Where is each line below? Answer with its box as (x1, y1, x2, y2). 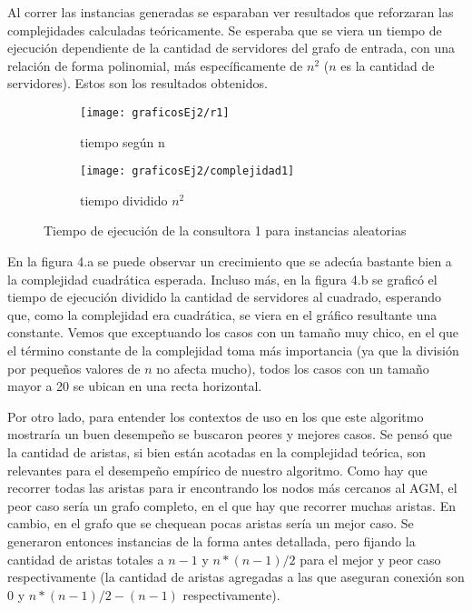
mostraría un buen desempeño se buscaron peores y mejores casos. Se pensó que (7, 425, 453, 444)
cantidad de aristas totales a (7, 549, 164, 568)
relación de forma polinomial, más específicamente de (7, 55, 303, 75)
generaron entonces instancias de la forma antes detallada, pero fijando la (7, 531, 416, 550)
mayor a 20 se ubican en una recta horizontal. (7, 376, 262, 396)
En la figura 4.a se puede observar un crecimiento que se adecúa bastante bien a (7, 252, 452, 271)
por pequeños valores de (7, 358, 141, 377)
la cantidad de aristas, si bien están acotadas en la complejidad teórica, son (7, 443, 426, 461)
